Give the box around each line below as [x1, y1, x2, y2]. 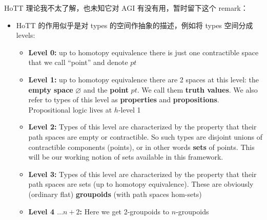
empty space [28, 84, 73, 95]
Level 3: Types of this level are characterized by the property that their [28, 168, 257, 179]
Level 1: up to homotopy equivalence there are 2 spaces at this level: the [28, 74, 259, 84]
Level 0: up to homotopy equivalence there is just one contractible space [28, 47, 259, 57]
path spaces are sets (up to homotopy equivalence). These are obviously [28, 179, 254, 189]
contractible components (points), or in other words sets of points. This [28, 141, 255, 152]
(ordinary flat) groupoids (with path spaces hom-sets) [28, 188, 202, 199]
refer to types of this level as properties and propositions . [28, 94, 219, 105]
